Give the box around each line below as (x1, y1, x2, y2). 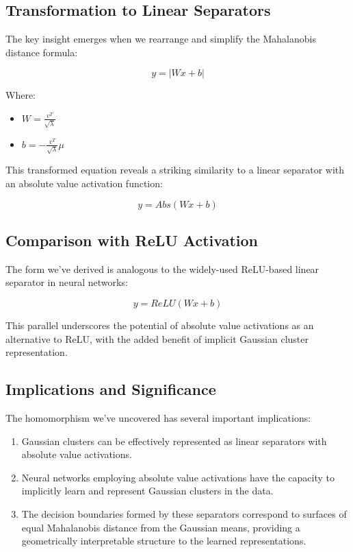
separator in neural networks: (5, 275, 128, 289)
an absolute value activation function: (5, 176, 163, 190)
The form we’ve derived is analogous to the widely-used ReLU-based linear (5, 261, 319, 276)
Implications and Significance (5, 379, 216, 400)
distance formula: (5, 45, 78, 59)
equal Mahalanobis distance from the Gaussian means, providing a (21, 520, 300, 534)
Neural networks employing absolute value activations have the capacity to (21, 470, 335, 484)
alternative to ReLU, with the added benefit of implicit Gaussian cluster (5, 331, 309, 346)
